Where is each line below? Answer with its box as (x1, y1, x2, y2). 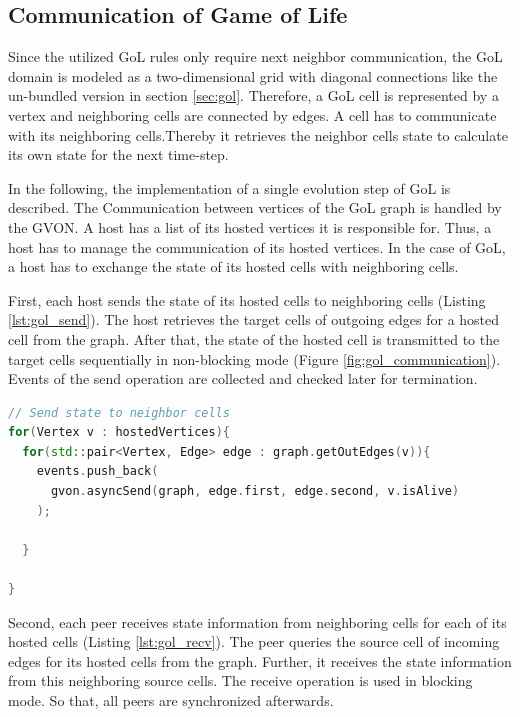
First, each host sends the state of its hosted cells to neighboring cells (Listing (8, 289, 486, 310)
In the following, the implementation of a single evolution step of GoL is (8, 177, 451, 198)
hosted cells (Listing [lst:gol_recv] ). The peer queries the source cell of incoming (8, 631, 500, 652)
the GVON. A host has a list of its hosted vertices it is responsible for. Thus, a (8, 216, 492, 237)
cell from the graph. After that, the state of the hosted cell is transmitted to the (8, 328, 500, 349)
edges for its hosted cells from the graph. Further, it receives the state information (8, 650, 512, 671)
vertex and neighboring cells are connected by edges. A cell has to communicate (8, 104, 497, 125)
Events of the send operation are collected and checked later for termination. (8, 368, 478, 389)
